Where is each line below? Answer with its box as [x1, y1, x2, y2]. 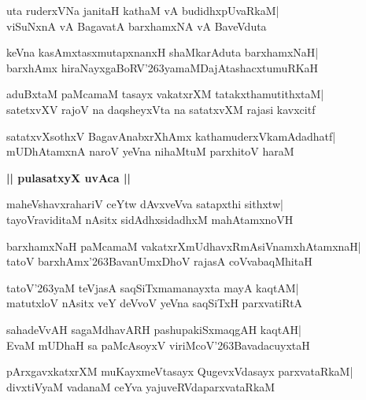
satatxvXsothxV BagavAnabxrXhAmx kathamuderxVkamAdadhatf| [6, 127, 336, 144]
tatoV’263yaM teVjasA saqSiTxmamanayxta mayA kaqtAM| [6, 279, 299, 295]
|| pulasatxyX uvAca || [6, 169, 131, 185]
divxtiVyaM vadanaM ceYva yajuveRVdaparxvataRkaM [6, 378, 275, 394]
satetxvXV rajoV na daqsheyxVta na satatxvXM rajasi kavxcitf [6, 101, 316, 117]
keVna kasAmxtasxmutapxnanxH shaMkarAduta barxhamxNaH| [6, 44, 319, 61]
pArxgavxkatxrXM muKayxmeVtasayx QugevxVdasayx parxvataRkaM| [6, 363, 353, 380]
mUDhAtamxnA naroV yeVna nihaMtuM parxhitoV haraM [6, 143, 294, 160]
